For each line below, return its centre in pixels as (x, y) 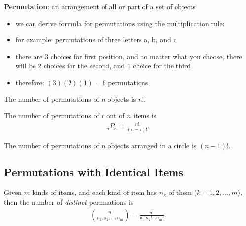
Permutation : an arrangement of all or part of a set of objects (100, 6)
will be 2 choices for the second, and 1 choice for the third (103, 66)
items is (145, 115)
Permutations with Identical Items (94, 172)
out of (116, 115)
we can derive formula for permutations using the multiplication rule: (120, 23)
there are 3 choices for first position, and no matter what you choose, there (129, 56)
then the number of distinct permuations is (69, 202)
